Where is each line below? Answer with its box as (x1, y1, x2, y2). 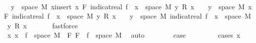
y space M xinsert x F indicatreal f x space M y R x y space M (10, 1, 245, 11)
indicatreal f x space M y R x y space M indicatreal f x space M (12, 11, 251, 21)
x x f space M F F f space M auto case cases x (7, 30, 241, 40)
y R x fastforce (7, 20, 78, 30)
